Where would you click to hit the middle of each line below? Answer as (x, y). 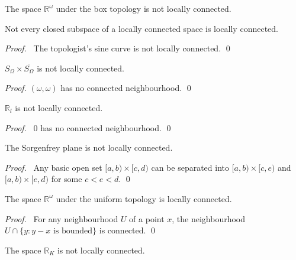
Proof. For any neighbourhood (62, 218)
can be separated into (190, 167)
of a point (147, 218)
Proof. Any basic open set (54, 167)
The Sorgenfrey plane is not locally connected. (89, 147)
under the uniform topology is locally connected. (144, 198)
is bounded (73, 231)
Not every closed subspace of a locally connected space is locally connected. (141, 28)
